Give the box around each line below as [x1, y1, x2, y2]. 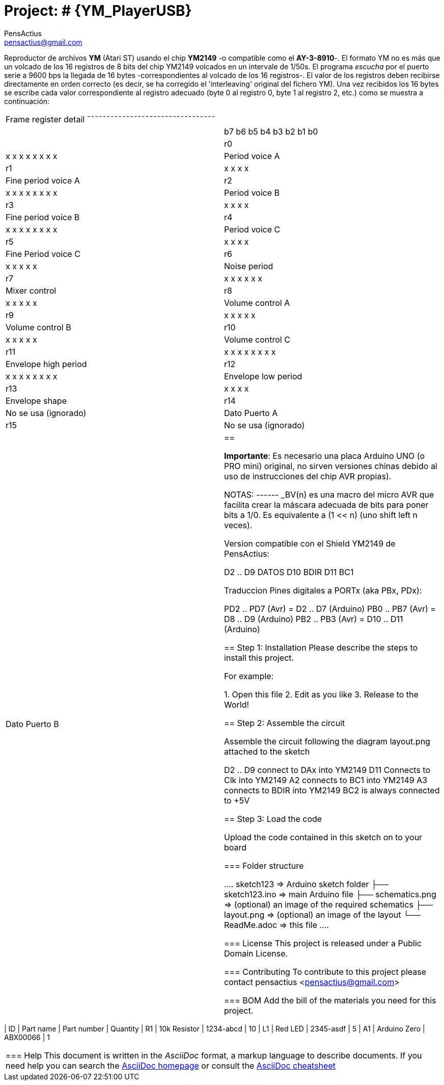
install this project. [224, 652, 294, 663]
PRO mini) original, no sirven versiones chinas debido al [224, 460, 437, 471]
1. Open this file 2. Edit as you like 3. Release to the [224, 689, 419, 700]
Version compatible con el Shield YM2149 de [224, 538, 396, 549]
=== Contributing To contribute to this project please [224, 966, 427, 977]
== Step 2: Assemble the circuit [224, 717, 345, 728]
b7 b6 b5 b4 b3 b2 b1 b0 [224, 126, 318, 137]
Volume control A [224, 297, 290, 308]
